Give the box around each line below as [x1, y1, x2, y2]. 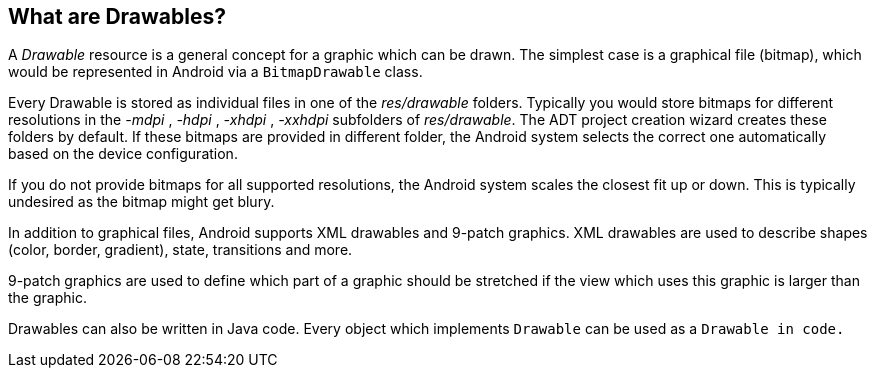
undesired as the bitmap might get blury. [8, 193, 275, 211]
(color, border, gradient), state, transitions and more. [8, 241, 353, 259]
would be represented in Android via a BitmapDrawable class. [8, 63, 423, 81]
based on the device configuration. [8, 145, 238, 163]
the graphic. [8, 289, 87, 307]
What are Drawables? [8, 4, 226, 29]
